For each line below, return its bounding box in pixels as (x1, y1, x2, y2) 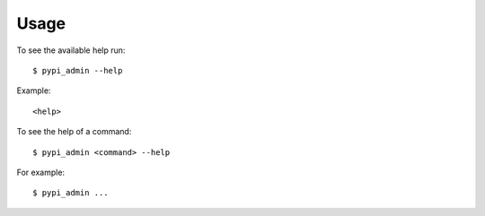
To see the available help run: (16, 45, 126, 56)
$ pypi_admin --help (32, 65, 123, 75)
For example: (16, 167, 66, 177)
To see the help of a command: (16, 126, 132, 137)
